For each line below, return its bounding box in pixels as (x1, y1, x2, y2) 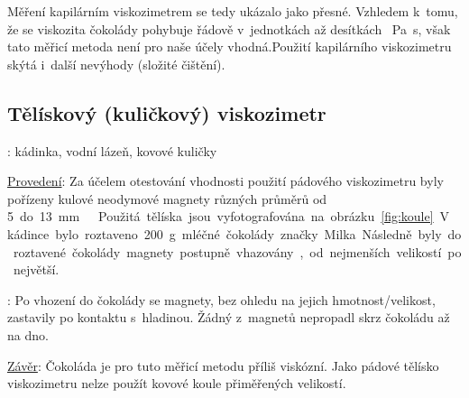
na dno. (7, 325, 49, 344)
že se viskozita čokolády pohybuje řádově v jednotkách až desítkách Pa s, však (7, 19, 451, 38)
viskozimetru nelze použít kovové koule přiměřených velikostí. (7, 374, 346, 393)
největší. (13, 260, 60, 279)
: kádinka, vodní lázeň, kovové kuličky (7, 141, 217, 160)
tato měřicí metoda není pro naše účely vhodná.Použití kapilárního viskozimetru (7, 37, 452, 56)
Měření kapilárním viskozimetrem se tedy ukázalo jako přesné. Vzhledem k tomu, (7, 2, 458, 20)
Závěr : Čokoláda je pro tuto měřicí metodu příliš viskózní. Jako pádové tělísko (7, 356, 439, 375)
